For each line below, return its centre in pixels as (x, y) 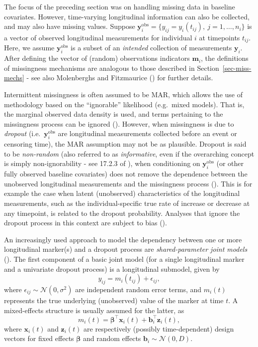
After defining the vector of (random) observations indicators (97, 58)
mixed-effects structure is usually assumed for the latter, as (94, 310)
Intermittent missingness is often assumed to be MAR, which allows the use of (123, 94)
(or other (230, 163)
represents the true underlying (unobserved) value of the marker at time (114, 300)
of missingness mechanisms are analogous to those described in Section (112, 68)
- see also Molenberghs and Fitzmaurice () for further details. (120, 78)
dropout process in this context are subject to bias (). (86, 223)
